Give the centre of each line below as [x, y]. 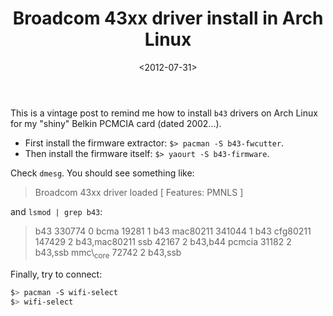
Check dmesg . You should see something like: [102, 173]
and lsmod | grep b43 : [56, 211]
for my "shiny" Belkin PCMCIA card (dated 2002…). [116, 123]
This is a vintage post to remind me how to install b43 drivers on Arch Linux [164, 113]
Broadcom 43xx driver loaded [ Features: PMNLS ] [139, 192]
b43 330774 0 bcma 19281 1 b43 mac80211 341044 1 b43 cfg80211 [173, 231]
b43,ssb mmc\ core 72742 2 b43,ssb [108, 253]
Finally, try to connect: [56, 274]
